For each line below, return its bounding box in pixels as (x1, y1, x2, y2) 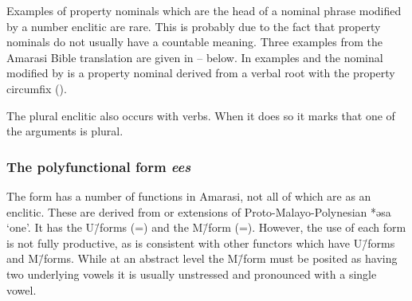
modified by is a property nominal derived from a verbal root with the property (6, 64, 395, 81)
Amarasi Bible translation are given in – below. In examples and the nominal (6, 49, 383, 65)
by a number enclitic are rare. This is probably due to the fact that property (6, 18, 381, 34)
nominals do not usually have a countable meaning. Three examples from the (6, 33, 383, 50)
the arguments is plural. (6, 123, 124, 139)
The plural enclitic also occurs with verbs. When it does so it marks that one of (6, 107, 395, 123)
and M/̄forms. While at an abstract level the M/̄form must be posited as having (6, 250, 398, 267)
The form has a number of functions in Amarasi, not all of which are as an (6, 187, 371, 204)
